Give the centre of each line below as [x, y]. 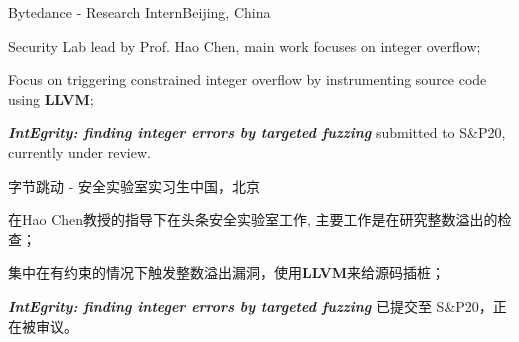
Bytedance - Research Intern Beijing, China [139, 12]
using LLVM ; [51, 98]
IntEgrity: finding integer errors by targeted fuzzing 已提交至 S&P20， [250, 305]
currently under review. [79, 151]
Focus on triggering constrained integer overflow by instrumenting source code [247, 79]
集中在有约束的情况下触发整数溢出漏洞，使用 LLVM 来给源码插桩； [227, 272]
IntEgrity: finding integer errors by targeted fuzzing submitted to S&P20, [257, 132]
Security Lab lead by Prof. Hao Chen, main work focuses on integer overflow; [244, 45]
